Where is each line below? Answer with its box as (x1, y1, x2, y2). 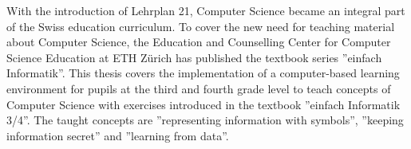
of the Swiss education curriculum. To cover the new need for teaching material (6, 18, 395, 34)
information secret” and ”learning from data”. (6, 127, 229, 143)
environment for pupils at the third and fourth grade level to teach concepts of (6, 80, 391, 96)
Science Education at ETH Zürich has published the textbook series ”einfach (6, 49, 382, 65)
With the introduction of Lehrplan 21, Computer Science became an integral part (6, 2, 405, 18)
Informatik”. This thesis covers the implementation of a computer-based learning (6, 65, 400, 81)
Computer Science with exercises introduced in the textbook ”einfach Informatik (6, 96, 401, 112)
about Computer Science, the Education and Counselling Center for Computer (6, 33, 391, 50)
